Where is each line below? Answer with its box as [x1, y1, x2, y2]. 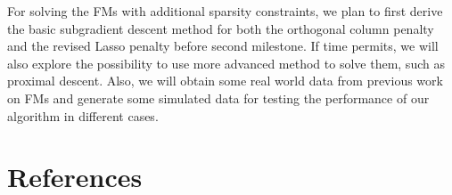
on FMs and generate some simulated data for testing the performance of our [7, 88, 430, 107]
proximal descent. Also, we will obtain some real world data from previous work [7, 71, 443, 90]
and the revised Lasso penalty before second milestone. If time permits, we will [7, 37, 439, 55]
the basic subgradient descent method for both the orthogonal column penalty [7, 19, 434, 37]
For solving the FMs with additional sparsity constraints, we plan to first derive [7, 2, 443, 20]
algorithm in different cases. [7, 106, 159, 125]
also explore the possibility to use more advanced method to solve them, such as [7, 53, 445, 72]
